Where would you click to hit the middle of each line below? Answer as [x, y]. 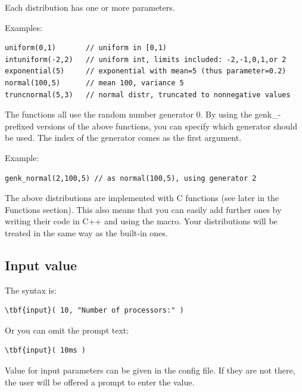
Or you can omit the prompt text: [67, 330]
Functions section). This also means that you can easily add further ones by [143, 209]
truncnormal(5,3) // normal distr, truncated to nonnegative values [148, 95]
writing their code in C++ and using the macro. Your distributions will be [141, 221]
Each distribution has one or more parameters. [90, 7]
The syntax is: [31, 290]
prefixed [19, 126]
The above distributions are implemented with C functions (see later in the [142, 198]
